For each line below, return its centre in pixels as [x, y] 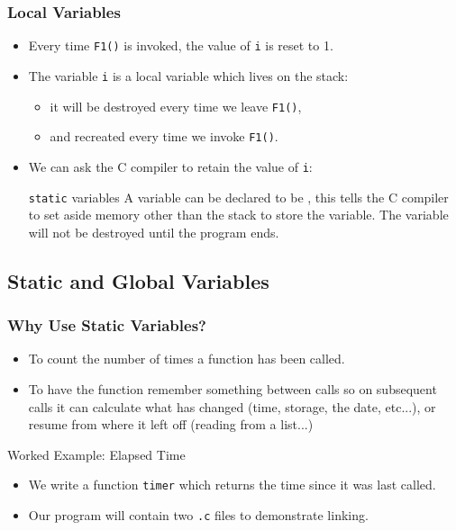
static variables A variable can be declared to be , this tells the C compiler [238, 197]
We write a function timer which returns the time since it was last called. [232, 485]
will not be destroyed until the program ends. [154, 232]
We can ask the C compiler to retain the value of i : [170, 166]
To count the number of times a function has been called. [187, 359]
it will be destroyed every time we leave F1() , [176, 106]
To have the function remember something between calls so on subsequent [233, 388]
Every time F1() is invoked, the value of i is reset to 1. [181, 45]
